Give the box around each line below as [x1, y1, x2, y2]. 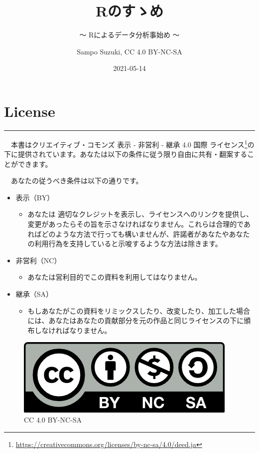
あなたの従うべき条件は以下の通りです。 [10, 175, 143, 186]
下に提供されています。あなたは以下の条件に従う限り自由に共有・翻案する [4, 149, 248, 159]
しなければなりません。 [34, 325, 112, 335]
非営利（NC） [15, 255, 61, 265]
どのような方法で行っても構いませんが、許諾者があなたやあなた [41, 228, 250, 239]
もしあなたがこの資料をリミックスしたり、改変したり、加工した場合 [27, 305, 251, 316]
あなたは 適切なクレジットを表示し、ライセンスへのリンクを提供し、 [27, 209, 253, 219]
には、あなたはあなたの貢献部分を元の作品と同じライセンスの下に [27, 315, 244, 326]
